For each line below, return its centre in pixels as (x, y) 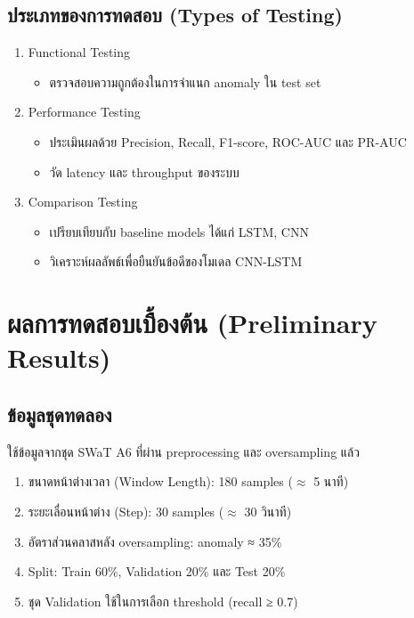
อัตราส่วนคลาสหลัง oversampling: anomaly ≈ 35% (155, 541)
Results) (59, 358)
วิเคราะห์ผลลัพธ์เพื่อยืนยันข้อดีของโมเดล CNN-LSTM (176, 261)
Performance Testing (84, 112)
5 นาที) (331, 481)
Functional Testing (79, 52)
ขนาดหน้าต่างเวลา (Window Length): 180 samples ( (160, 481)
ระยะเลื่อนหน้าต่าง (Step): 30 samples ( (126, 511)
